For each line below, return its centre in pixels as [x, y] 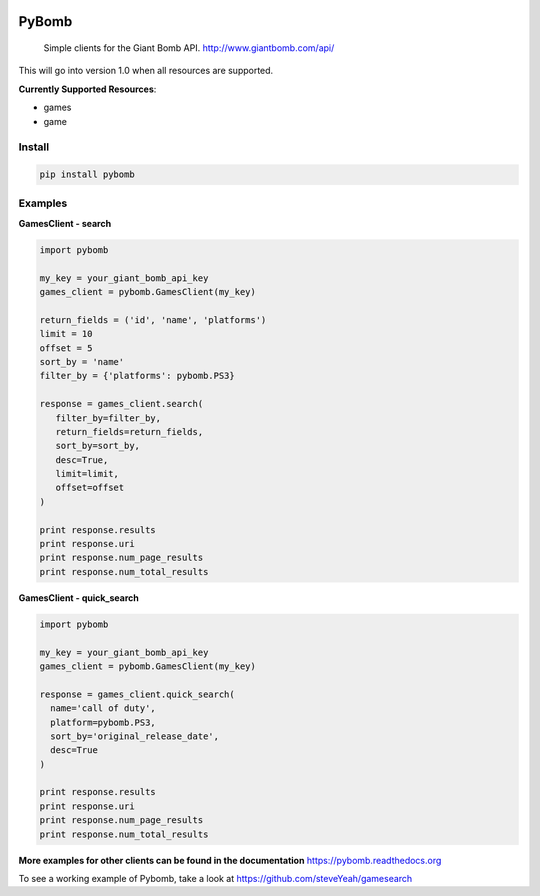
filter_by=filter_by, [108, 418]
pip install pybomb [87, 174]
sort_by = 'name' [82, 361]
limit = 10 [66, 334]
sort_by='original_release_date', [135, 736]
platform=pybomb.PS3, [103, 722]
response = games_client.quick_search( [137, 694]
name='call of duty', [103, 708]
